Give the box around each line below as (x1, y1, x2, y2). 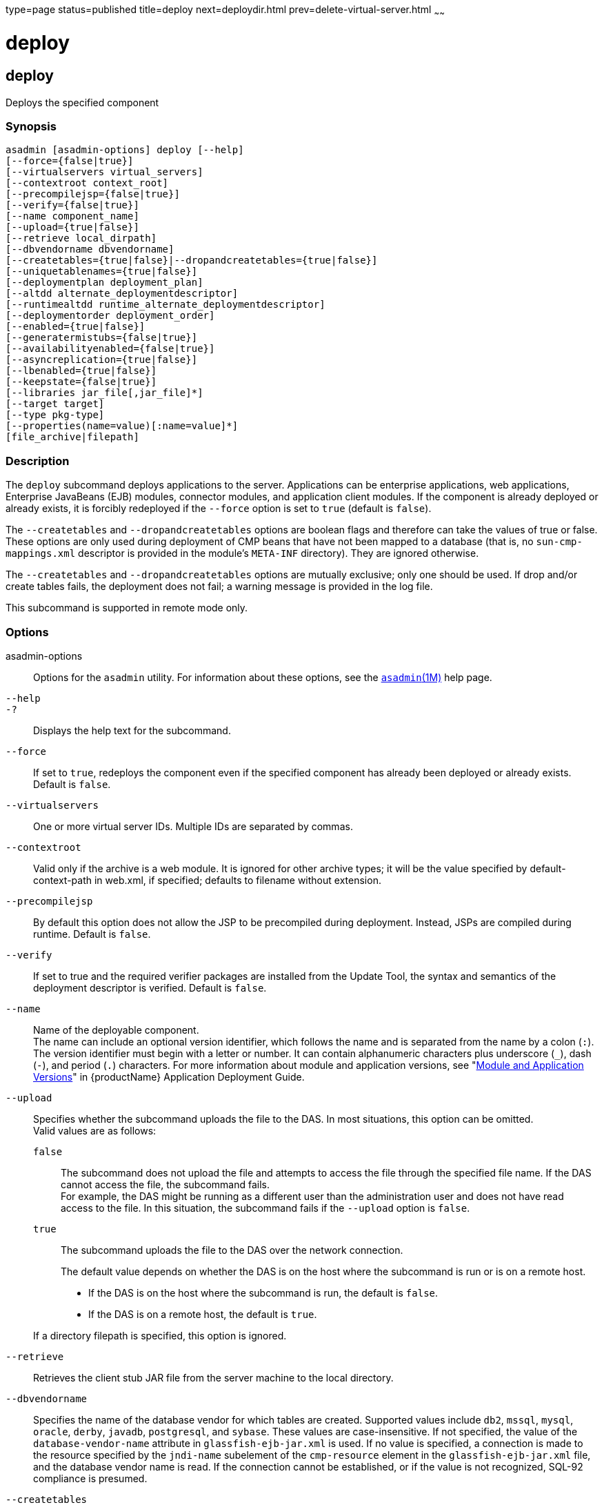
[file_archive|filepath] (6, 431, 139, 443)
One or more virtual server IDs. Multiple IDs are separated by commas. (33, 820, 353, 832)
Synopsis (6, 119, 57, 134)
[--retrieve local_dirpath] (6, 233, 157, 244)
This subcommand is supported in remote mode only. (6, 602, 248, 614)
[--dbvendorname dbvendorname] (6, 244, 174, 255)
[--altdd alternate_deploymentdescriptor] (6, 288, 239, 299)
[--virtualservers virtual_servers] (6, 166, 203, 178)
